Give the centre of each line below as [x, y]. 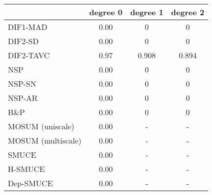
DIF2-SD [23, 41]
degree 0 [106, 12]
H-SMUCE [26, 169]
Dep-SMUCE [30, 183]
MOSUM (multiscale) [45, 140]
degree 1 [147, 12]
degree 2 [188, 12]
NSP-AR [23, 98]
